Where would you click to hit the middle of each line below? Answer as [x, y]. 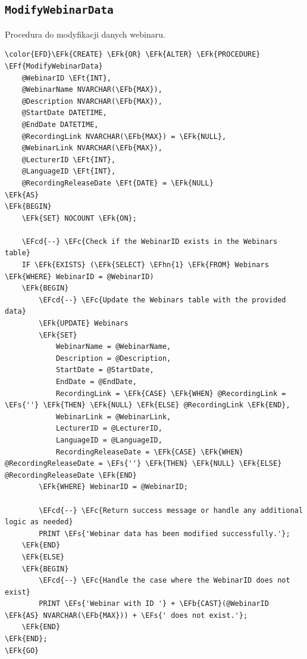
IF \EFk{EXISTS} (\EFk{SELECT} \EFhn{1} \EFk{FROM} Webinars [145, 265]
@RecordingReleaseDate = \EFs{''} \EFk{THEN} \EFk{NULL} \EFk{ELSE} [143, 464]
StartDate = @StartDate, [105, 370]
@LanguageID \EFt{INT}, [69, 171]
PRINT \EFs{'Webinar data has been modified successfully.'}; [165, 533]
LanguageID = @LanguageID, [109, 440]
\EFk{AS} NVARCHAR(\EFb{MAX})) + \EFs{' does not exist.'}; [126, 615]
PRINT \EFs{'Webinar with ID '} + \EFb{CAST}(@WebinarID [154, 604]
